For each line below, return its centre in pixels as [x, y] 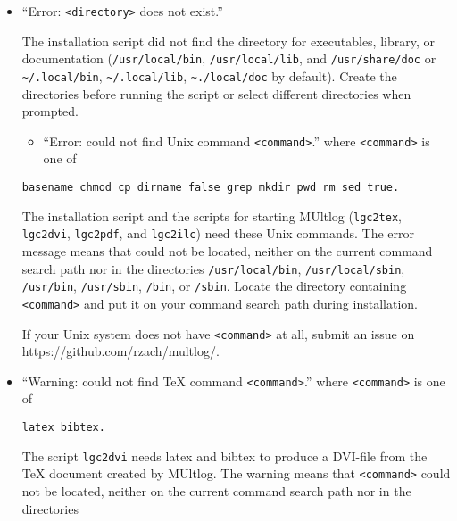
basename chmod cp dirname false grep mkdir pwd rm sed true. [211, 187]
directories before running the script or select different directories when [216, 93]
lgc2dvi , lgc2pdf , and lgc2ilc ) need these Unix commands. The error [218, 233]
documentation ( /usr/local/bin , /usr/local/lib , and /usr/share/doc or [229, 58]
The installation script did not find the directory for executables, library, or [228, 41]
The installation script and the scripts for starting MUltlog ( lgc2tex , [212, 215]
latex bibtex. [63, 428]
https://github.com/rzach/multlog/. [120, 351]
